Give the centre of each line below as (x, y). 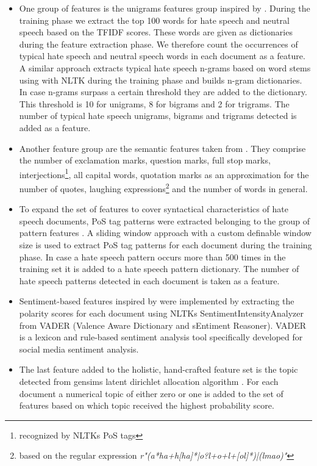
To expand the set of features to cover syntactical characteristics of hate (154, 209)
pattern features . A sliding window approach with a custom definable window (165, 233)
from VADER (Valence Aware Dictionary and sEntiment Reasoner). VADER (163, 325)
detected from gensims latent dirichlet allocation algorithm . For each (149, 381)
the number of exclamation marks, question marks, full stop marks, (145, 160)
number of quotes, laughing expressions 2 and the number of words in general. (163, 187)
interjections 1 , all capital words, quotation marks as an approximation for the (164, 173)
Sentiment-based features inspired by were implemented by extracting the (157, 301)
